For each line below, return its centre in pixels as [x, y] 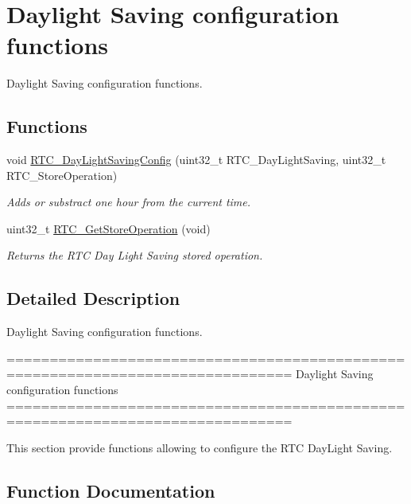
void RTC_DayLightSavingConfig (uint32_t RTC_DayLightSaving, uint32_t [196, 160]
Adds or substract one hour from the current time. [129, 202]
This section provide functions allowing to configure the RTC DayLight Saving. [200, 447]
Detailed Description [93, 298]
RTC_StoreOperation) [62, 175]
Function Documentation [111, 490]
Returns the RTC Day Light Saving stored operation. [135, 255]
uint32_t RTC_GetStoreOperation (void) [109, 228]
